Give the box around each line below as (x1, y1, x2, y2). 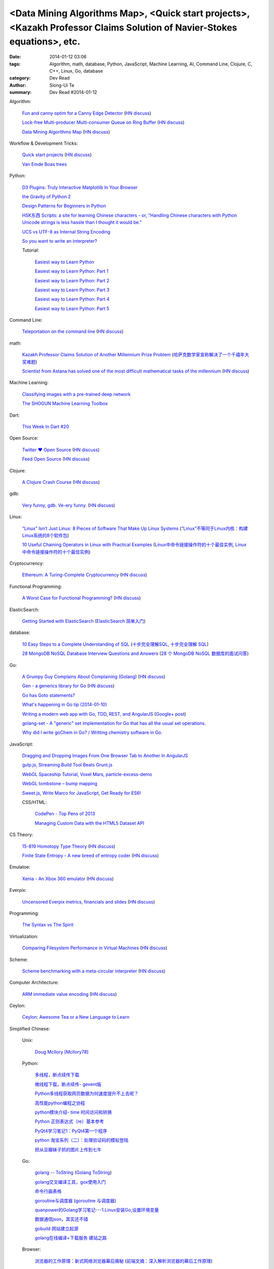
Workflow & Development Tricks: (9, 140, 78, 147)
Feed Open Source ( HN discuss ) (22, 456, 90, 462)
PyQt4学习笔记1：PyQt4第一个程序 (35, 1127, 108, 1134)
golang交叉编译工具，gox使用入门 (35, 1179, 106, 1185)
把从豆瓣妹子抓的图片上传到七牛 (35, 1146, 101, 1152)
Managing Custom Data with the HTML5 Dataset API (35, 820, 145, 826)
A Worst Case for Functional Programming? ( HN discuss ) (22, 595, 141, 601)
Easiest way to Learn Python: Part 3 (35, 287, 110, 293)
